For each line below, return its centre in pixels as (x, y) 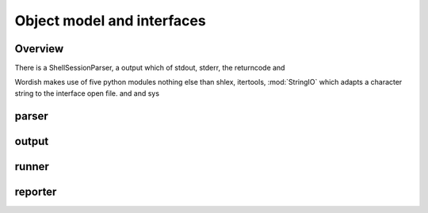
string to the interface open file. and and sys (87, 93)
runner (32, 166)
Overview (39, 49)
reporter (36, 191)
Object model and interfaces (110, 21)
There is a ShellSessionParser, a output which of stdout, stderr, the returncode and (150, 68)
